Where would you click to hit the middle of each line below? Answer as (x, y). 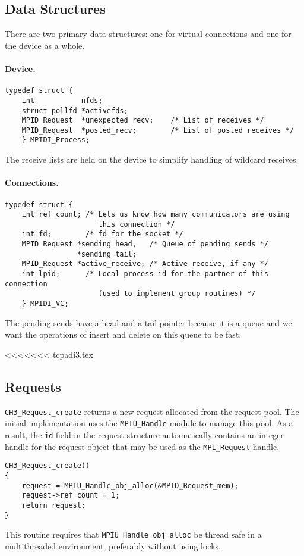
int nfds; (62, 100)
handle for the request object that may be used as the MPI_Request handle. (142, 446)
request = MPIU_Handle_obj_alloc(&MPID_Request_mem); (130, 485)
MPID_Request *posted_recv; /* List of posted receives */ (158, 130)
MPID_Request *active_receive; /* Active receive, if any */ (145, 264)
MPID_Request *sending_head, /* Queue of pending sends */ (145, 244)
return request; (54, 505)
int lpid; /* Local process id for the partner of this (145, 274)
